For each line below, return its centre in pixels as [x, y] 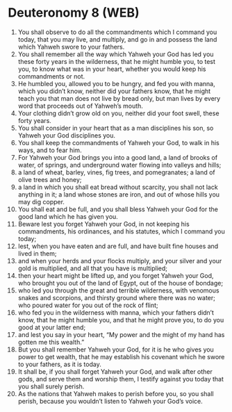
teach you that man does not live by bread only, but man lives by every [119, 98]
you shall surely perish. [51, 386]
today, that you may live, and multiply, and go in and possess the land [117, 39]
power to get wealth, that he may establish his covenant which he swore [121, 356]
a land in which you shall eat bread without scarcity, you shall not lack [118, 187]
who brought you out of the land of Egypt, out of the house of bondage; [121, 283]
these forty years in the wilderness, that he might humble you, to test [117, 61]
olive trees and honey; [50, 179]
